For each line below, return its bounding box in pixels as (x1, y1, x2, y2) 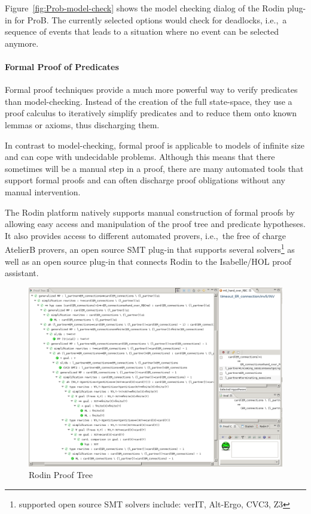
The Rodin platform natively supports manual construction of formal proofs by (5, 205, 295, 218)
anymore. (5, 37, 39, 49)
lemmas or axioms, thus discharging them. (5, 118, 160, 131)
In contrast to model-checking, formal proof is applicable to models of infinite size (5, 138, 304, 151)
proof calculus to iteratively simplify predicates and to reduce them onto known (5, 107, 297, 119)
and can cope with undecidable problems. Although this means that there (5, 150, 275, 163)
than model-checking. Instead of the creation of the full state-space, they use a (5, 95, 292, 107)
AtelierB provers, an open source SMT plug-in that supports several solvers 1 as (5, 241, 295, 255)
